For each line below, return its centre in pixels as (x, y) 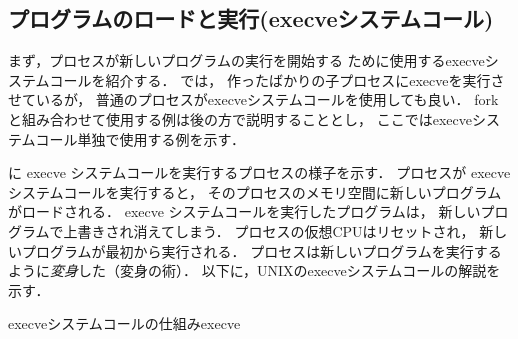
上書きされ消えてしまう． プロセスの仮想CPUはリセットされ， (269, 230)
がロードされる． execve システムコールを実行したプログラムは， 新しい (244, 211)
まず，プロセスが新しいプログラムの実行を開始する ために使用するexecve (246, 60)
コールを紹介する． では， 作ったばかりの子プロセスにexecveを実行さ (277, 79)
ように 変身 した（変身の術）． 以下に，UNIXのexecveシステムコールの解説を (254, 270)
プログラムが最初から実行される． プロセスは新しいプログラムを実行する (261, 250)
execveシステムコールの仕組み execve (124, 323)
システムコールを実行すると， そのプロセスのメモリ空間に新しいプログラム (255, 191)
